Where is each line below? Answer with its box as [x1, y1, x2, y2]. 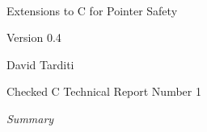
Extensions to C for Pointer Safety [6, 2, 178, 19]
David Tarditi [6, 56, 74, 72]
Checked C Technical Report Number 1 [6, 83, 201, 100]
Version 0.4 [6, 29, 61, 46]
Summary [6, 109, 54, 126]
